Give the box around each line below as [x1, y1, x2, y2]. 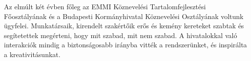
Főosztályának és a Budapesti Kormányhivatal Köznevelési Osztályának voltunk [4, 11, 244, 21]
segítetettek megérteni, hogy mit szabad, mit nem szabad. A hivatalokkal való [4, 30, 237, 40]
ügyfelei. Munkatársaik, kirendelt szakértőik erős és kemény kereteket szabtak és [4, 20, 244, 31]
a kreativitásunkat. [4, 49, 61, 59]
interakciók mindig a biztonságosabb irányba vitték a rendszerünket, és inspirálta [4, 40, 247, 50]
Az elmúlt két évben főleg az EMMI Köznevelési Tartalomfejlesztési [4, 1, 206, 11]
